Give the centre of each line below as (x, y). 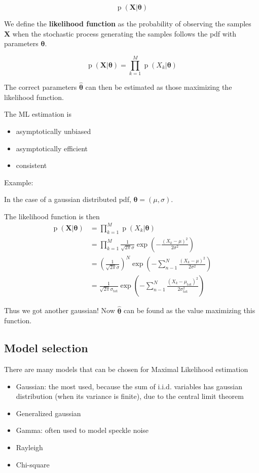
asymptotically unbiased (53, 131)
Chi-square (33, 464)
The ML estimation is (38, 114)
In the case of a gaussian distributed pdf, (68, 199)
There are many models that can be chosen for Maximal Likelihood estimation (126, 369)
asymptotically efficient (52, 148)
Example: (19, 182)
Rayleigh (29, 447)
